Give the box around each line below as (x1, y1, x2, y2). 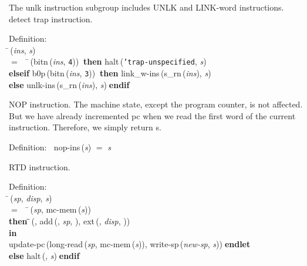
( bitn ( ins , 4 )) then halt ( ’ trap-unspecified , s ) (30, 55, 207, 68)
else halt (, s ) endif (9, 249, 80, 261)
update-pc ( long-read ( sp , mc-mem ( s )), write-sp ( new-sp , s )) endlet (9, 238, 251, 250)
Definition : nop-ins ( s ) (9, 141, 92, 153)
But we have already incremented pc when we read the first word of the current (9, 109, 296, 122)
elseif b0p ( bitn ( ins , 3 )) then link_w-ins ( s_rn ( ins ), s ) (9, 67, 211, 79)
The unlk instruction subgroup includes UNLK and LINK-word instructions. (9, 1, 284, 13)
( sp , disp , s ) (10, 191, 52, 204)
